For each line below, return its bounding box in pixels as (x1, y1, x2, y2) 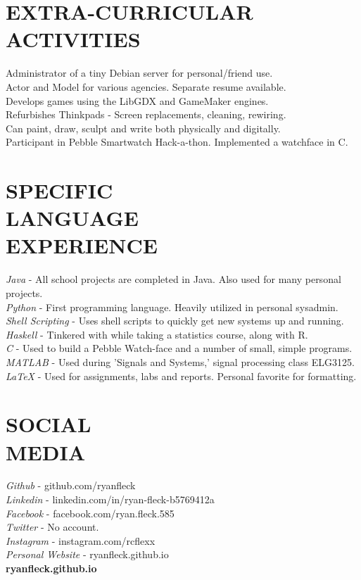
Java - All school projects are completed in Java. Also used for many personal (6, 272, 341, 286)
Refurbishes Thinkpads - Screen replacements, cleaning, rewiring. (6, 107, 286, 122)
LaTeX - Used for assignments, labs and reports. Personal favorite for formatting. (6, 368, 357, 383)
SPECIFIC (6, 176, 113, 205)
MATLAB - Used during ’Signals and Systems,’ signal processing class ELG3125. (6, 354, 355, 369)
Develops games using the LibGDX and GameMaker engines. (6, 93, 269, 108)
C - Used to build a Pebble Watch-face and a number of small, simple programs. (6, 341, 353, 355)
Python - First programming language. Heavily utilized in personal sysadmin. (6, 299, 338, 314)
